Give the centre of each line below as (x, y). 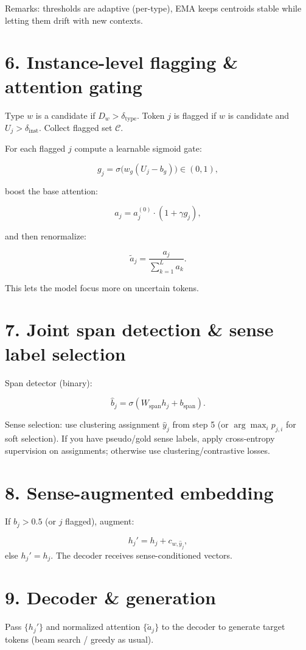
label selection (65, 353)
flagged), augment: (100, 521)
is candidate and (259, 115)
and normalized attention (93, 627)
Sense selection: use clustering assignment (82, 424)
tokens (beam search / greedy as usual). (79, 639)
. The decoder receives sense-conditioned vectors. (141, 555)
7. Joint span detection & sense (139, 329)
